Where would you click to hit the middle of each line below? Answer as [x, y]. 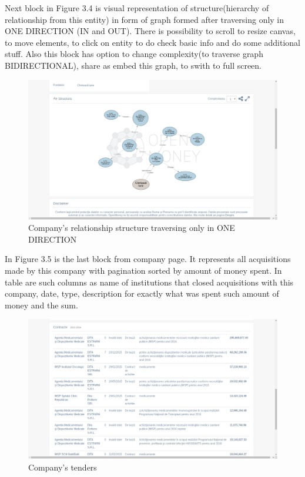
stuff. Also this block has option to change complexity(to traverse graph [134, 54]
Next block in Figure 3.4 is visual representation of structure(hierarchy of [137, 8]
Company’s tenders [63, 467]
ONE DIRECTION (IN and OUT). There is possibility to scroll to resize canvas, [150, 31]
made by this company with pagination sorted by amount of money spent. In [143, 271]
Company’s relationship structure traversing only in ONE [132, 228]
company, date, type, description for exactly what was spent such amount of [142, 293]
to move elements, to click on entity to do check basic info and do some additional [153, 42]
